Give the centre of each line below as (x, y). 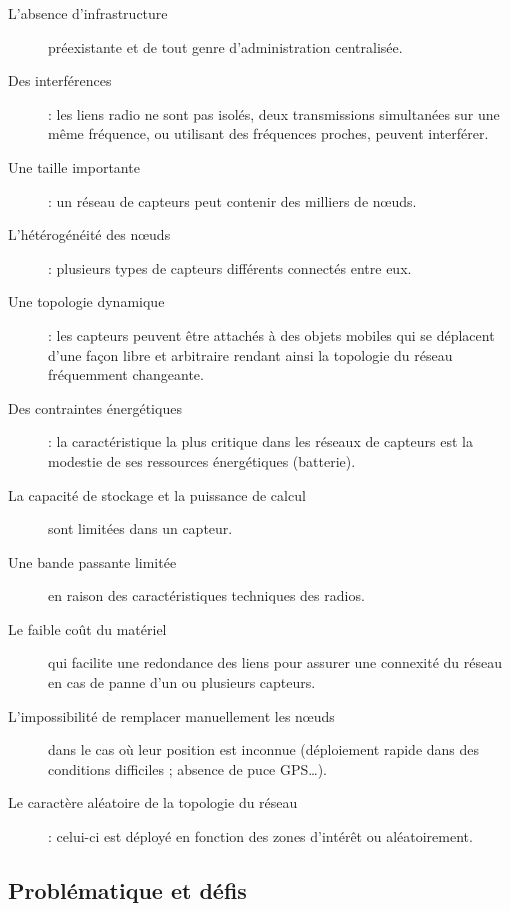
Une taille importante (74, 166)
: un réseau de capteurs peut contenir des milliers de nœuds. (232, 200)
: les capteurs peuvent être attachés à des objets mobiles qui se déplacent (271, 334)
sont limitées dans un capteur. (140, 528)
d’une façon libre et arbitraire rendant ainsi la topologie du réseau (250, 354)
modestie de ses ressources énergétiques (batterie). (202, 460)
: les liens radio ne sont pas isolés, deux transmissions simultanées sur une (274, 113)
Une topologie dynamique (86, 301)
